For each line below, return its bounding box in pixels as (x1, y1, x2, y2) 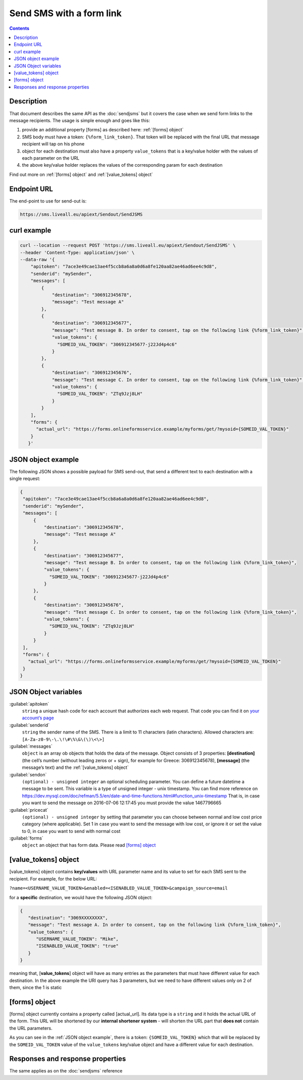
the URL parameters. (9, 1025, 53, 1031)
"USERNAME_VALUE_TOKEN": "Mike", (36, 936, 119, 942)
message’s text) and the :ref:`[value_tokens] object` (22, 764, 129, 770)
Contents (9, 25, 30, 31)
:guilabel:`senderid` (9, 722, 50, 728)
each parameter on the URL (22, 155, 80, 161)
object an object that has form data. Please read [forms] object (22, 842, 156, 848)
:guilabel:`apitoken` (9, 701, 49, 707)
